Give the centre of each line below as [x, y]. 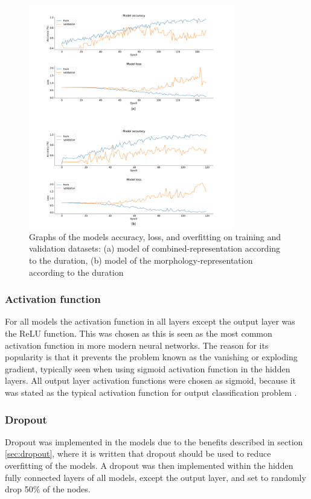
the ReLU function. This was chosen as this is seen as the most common [139, 333]
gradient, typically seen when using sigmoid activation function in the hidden [148, 368]
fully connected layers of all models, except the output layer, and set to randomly [155, 477]
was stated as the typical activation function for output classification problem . [151, 393]
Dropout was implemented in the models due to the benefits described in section [154, 441]
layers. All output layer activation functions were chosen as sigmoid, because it [151, 380]
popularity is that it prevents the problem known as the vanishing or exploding [151, 357]
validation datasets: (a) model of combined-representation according [155, 248]
